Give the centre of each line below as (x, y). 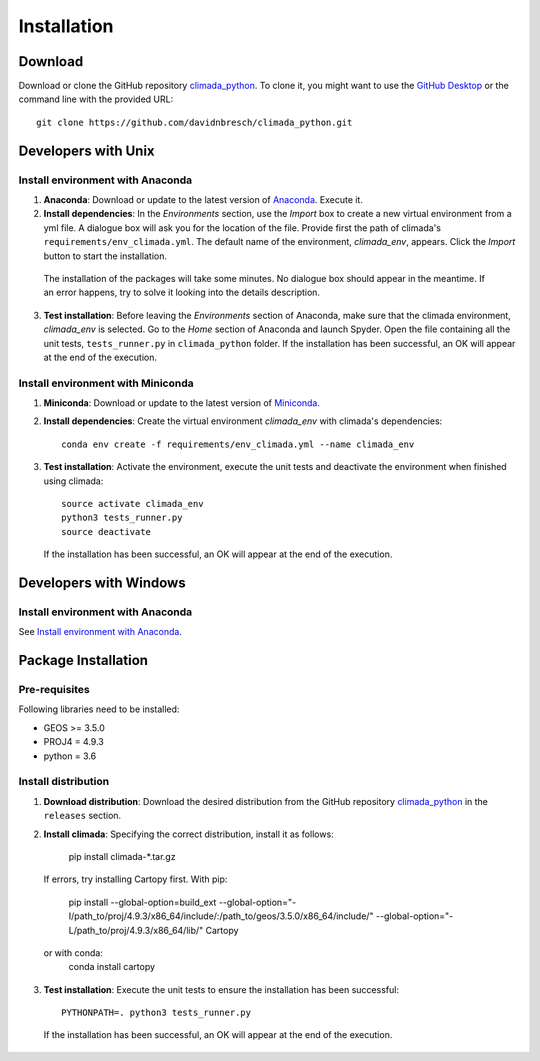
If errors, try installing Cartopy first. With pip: (135, 879)
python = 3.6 (70, 756)
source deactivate (106, 531)
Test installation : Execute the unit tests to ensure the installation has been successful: (221, 989)
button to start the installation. (105, 256)
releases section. (82, 816)
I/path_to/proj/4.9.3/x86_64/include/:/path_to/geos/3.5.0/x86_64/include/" (221, 916)
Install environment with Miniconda (106, 383)
